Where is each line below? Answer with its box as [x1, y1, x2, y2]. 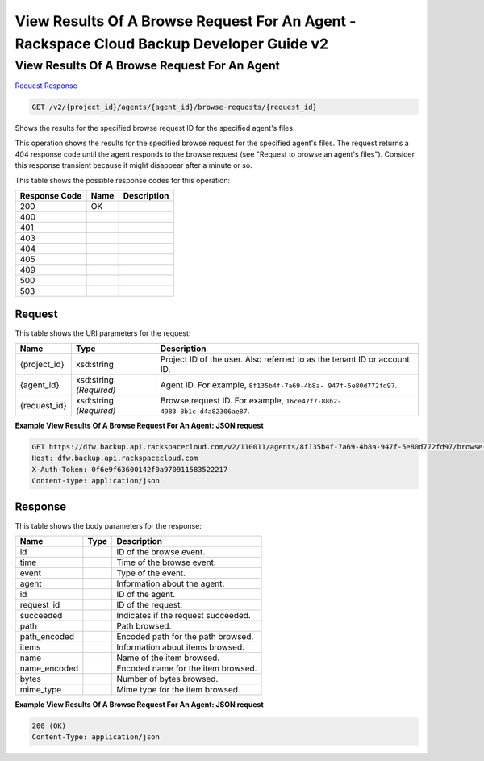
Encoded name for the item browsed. [116, 663, 257, 674]
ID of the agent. [116, 589, 176, 600]
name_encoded [19, 663, 79, 674]
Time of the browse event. [116, 557, 217, 568]
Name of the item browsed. [116, 652, 220, 663]
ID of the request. [116, 600, 183, 611]
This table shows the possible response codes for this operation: [15, 175, 231, 185]
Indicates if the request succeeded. [116, 610, 252, 621]
